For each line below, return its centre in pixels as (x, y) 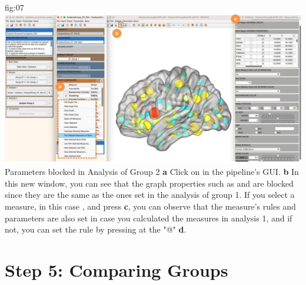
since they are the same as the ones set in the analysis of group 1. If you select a (150, 195)
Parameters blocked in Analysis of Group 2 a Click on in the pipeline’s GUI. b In (152, 172)
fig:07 (14, 7)
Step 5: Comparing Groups (117, 269)
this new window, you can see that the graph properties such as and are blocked (149, 183)
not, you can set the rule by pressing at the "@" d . (96, 229)
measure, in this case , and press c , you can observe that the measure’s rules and (150, 206)
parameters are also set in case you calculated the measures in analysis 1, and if (149, 218)
